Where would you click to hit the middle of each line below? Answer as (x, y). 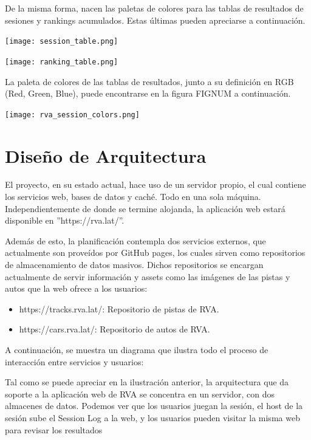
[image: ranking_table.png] (62, 62)
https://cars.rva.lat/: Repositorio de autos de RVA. (114, 329)
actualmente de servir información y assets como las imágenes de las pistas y (148, 276)
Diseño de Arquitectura (106, 155)
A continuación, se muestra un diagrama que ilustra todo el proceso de (137, 349)
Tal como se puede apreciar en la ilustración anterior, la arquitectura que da (147, 382)
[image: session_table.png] (62, 42)
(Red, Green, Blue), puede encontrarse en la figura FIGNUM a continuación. (148, 93)
